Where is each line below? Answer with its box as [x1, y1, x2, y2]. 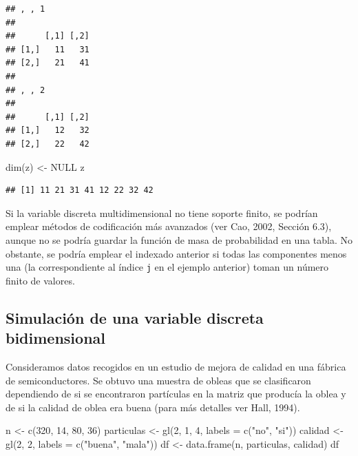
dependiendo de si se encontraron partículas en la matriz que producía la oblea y [6, 386, 346, 401]
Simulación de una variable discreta [6, 307, 264, 328]
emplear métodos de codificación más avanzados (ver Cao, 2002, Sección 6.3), [6, 219, 332, 234]
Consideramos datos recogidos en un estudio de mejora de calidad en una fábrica [6, 359, 346, 373]
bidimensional [6, 327, 106, 349]
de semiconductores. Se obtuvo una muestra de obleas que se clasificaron [6, 373, 311, 387]
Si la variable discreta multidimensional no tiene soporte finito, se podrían [6, 205, 318, 220]
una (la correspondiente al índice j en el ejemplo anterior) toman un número [6, 260, 329, 274]
